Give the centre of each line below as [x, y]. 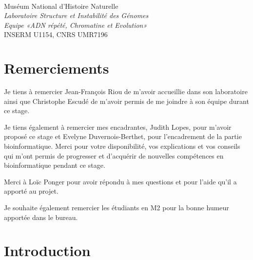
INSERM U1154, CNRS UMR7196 [56, 34]
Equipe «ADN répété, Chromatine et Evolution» [76, 25]
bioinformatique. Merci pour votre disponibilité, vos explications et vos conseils [122, 146]
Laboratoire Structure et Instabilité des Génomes [76, 15]
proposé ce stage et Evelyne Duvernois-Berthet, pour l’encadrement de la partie [123, 136]
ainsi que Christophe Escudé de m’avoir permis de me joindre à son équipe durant [126, 101]
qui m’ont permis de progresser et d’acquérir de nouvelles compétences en [114, 155]
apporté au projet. [31, 191]
